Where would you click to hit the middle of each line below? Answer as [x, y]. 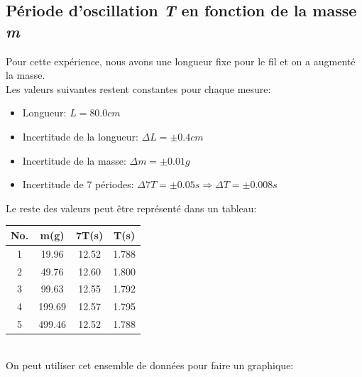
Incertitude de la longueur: [80, 136]
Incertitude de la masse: [74, 160]
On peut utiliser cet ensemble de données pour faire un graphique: [150, 365]
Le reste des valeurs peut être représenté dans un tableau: [131, 208]
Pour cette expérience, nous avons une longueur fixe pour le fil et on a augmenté [181, 61]
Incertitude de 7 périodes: [78, 184]
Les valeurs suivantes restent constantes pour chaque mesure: [138, 88]
